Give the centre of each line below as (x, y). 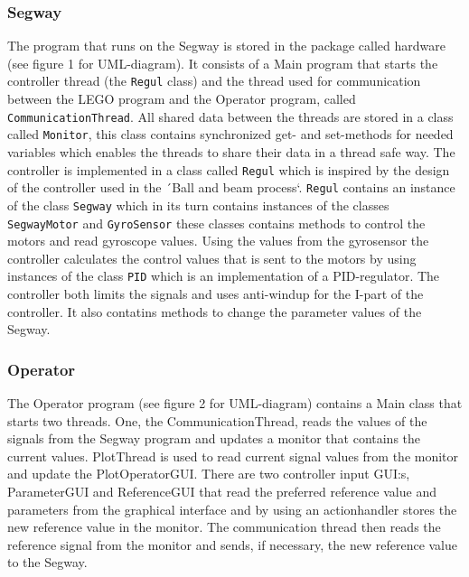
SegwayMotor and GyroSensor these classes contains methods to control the (216, 223)
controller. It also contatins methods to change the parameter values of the (215, 311)
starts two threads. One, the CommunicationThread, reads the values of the (217, 420)
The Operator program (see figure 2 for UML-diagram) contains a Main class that (235, 403)
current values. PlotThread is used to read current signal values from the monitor (233, 456)
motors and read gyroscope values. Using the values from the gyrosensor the (218, 241)
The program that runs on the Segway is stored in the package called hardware (227, 46)
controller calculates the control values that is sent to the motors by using (212, 258)
